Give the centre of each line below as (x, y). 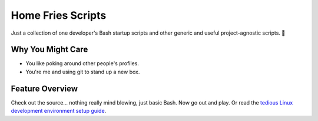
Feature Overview (44, 88)
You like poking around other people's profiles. (82, 63)
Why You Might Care (49, 50)
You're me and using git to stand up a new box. (83, 72)
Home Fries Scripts (59, 15)
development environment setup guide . (59, 111)
